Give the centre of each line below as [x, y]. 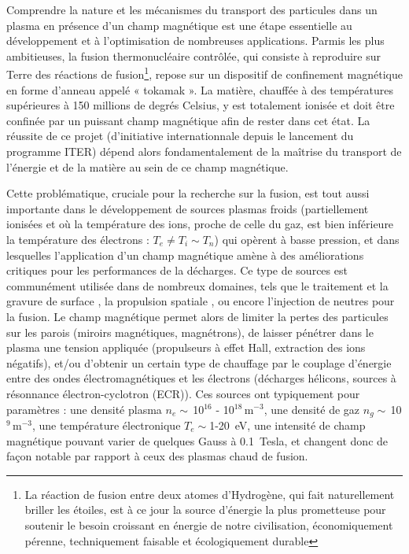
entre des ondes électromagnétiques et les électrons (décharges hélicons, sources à [201, 378]
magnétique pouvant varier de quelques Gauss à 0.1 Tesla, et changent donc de [197, 440]
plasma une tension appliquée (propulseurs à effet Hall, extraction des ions [186, 347]
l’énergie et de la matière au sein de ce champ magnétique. [147, 166]
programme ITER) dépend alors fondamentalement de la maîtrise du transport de [204, 151]
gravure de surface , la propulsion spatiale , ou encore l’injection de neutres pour [201, 301]
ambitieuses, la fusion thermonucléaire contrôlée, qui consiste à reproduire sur [193, 55]
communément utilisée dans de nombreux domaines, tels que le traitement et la [197, 285]
